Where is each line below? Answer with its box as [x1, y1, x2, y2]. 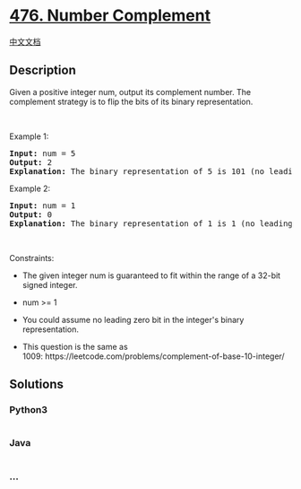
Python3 [9, 404, 47, 416]
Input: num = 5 [9, 148, 76, 158]
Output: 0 [9, 209, 52, 220]
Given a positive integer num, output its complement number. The [9, 86, 252, 97]
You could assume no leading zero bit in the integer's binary [21, 314, 245, 325]
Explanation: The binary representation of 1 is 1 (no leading [9, 218, 293, 229]
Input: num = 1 [9, 200, 76, 211]
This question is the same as [21, 341, 128, 352]
